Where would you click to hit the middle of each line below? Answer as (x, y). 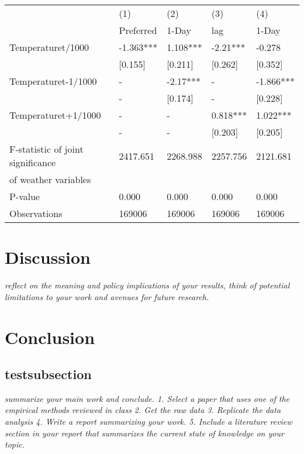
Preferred (138, 30)
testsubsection (48, 374)
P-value (25, 196)
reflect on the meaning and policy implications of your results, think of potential (147, 285)
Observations (36, 213)
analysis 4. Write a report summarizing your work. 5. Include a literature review (148, 422)
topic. (15, 444)
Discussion (48, 257)
